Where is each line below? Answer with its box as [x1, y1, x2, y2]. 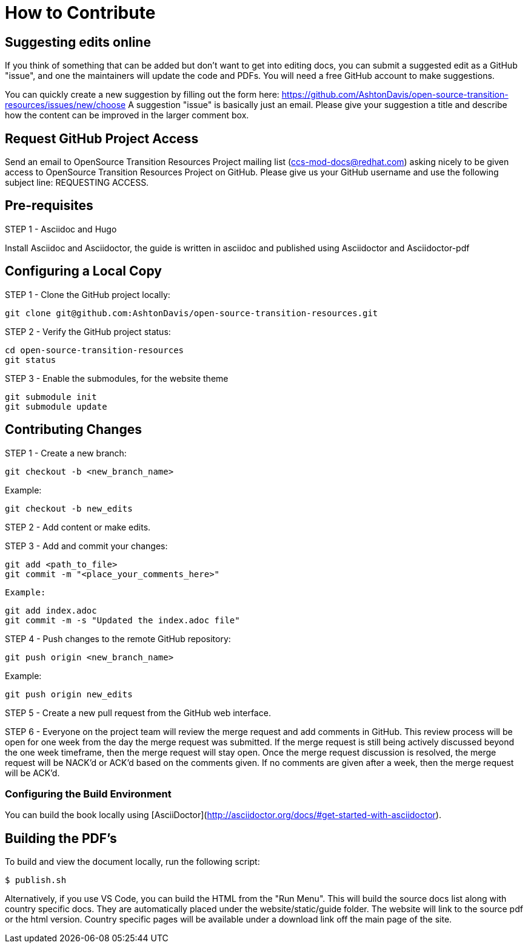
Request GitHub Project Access [5, 130, 199, 146]
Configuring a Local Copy [5, 263, 162, 279]
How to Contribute [5, 2, 156, 23]
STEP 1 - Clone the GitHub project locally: [5, 289, 170, 300]
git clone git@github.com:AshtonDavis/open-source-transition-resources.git [5, 308, 378, 318]
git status [5, 354, 56, 365]
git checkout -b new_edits [5, 503, 133, 513]
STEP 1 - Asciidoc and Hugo [5, 223, 117, 234]
